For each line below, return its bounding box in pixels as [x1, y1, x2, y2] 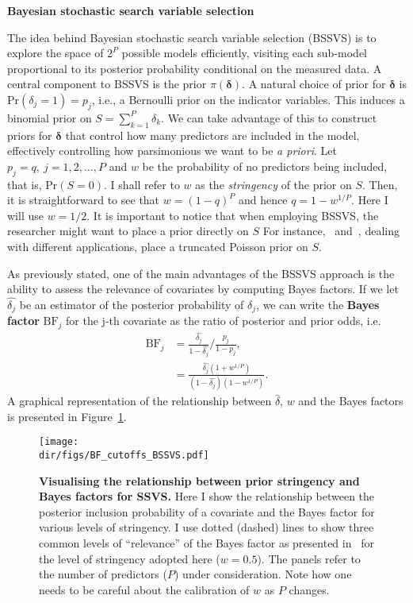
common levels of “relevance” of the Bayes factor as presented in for [39, 535, 374, 551]
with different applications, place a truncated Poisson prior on [7, 238, 308, 254]
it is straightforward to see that [7, 191, 160, 208]
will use [7, 207, 44, 223]
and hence [239, 191, 288, 208]
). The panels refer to [257, 550, 361, 566]
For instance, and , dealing [262, 222, 400, 239]
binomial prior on [7, 109, 92, 126]
